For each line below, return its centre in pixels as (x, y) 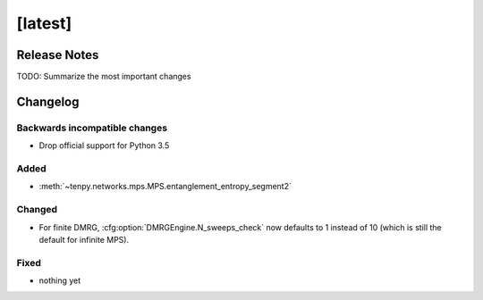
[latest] (44, 23)
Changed (37, 210)
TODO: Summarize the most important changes (104, 77)
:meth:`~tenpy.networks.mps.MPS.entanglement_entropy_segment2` (165, 187)
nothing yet (60, 280)
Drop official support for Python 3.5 (104, 146)
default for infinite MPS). (84, 239)
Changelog (48, 101)
